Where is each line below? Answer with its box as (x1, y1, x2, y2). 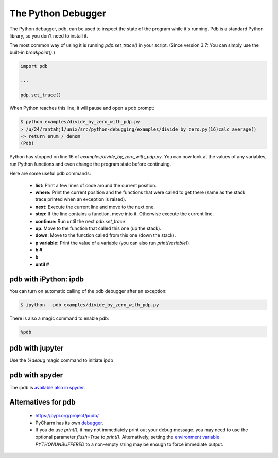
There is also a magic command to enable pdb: (9, 315, 109, 321)
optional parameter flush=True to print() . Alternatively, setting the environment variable (35, 434, 220, 440)
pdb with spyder (9, 371, 63, 380)
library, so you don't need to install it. (9, 32, 89, 39)
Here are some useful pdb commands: (9, 170, 91, 177)
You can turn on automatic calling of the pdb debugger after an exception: (9, 288, 167, 294)
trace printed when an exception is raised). (35, 196, 126, 203)
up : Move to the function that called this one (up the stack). (35, 225, 162, 231)
